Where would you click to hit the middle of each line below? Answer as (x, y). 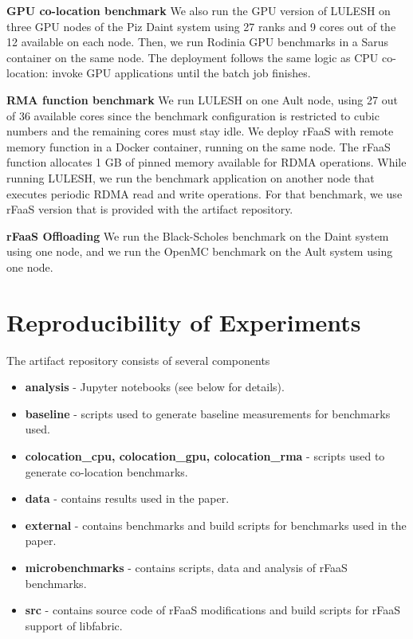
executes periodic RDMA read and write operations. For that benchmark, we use (205, 193)
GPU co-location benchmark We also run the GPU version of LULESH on (199, 10)
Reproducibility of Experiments (184, 321)
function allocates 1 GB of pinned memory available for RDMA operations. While (206, 162)
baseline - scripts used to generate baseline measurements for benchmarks (208, 413)
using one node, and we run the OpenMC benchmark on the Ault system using (200, 251)
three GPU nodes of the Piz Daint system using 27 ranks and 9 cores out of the (201, 26)
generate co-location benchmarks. (106, 471)
